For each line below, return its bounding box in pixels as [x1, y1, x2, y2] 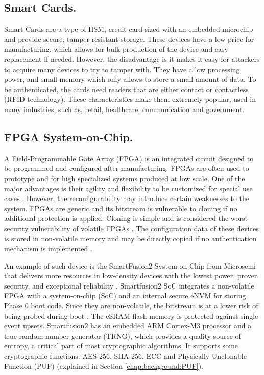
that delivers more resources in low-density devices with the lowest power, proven [4, 270, 258, 281]
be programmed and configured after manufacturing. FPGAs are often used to [4, 163, 249, 173]
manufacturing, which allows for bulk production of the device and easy [4, 43, 228, 54]
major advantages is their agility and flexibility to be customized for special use [4, 183, 253, 193]
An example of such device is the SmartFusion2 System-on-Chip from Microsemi [4, 260, 256, 271]
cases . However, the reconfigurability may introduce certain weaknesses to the [4, 193, 250, 204]
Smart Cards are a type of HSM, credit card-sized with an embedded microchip [4, 24, 253, 34]
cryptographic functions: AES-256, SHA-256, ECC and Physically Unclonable [4, 350, 247, 361]
